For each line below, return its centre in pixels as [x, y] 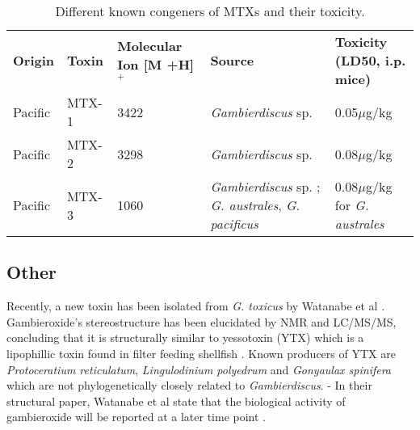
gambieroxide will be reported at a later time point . [136, 417]
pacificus [234, 223]
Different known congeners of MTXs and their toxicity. [210, 11]
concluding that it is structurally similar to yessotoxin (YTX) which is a [185, 337]
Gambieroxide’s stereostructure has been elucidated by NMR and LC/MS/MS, [202, 321]
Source [232, 60]
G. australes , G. [255, 205]
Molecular [150, 46]
